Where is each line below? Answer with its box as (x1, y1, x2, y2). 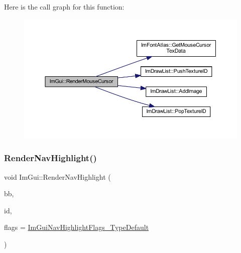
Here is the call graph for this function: (4, 2, 125, 12)
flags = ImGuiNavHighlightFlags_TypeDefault (4, 222, 149, 232)
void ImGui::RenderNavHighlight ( (4, 171, 111, 182)
